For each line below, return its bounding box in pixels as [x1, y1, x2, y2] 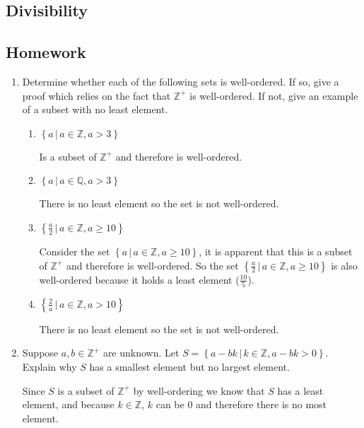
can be [155, 397, 184, 412]
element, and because [22, 397, 115, 412]
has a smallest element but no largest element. [89, 359, 290, 374]
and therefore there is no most [196, 397, 327, 412]
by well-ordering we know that [133, 383, 265, 398]
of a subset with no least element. [22, 102, 168, 117]
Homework [6, 41, 86, 63]
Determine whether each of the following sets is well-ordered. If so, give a [22, 74, 339, 88]
